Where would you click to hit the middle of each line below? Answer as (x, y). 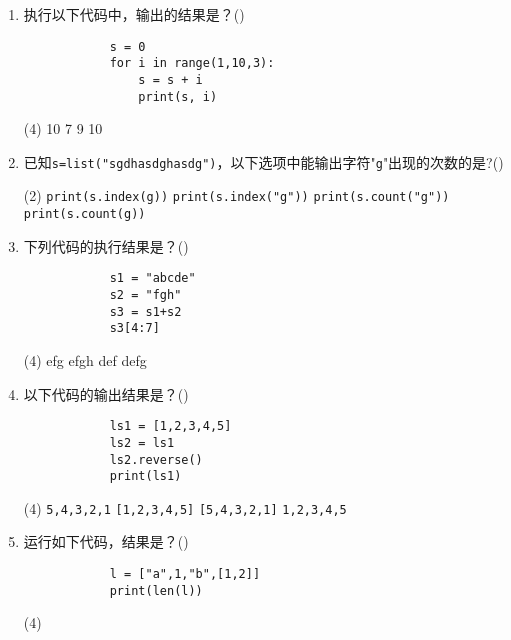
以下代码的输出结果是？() (106, 393)
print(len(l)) (156, 590)
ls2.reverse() (156, 459)
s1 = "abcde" (152, 278)
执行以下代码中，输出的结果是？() (134, 14)
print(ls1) (145, 476)
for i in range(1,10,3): (192, 63)
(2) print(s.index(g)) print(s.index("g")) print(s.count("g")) (236, 195)
